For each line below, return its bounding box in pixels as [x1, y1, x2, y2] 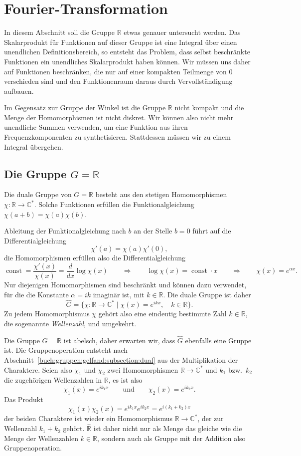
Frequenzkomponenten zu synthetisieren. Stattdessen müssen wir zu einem [4, 132, 231, 142]
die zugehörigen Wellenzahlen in [4, 375, 102, 385]
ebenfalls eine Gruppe [185, 335, 252, 345]
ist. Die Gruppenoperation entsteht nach [4, 345, 128, 355]
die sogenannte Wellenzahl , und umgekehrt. [4, 318, 137, 329]
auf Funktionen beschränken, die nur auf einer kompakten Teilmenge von [4, 66, 227, 76]
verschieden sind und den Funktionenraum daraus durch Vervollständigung [4, 76, 233, 86]
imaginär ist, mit [93, 289, 145, 299]
